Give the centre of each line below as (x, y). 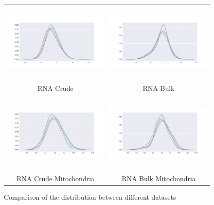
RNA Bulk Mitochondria (159, 178)
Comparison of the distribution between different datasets (90, 196)
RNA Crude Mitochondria (55, 178)
